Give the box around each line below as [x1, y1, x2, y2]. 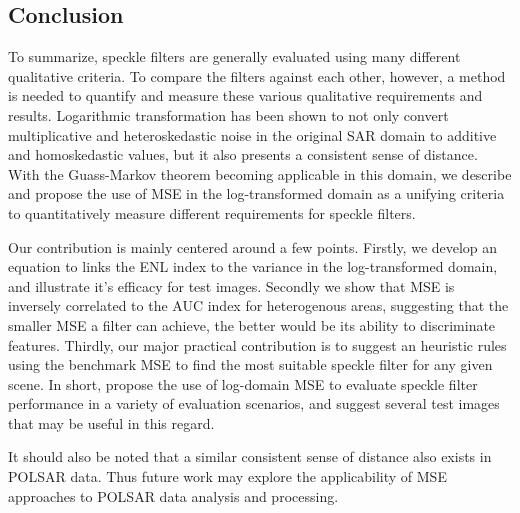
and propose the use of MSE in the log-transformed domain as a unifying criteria [8, 183, 505, 204]
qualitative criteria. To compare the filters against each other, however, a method [8, 65, 506, 86]
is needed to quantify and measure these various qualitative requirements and [8, 85, 483, 106]
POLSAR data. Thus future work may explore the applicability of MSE [8, 466, 447, 487]
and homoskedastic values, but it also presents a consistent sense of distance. [8, 144, 478, 165]
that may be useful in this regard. [8, 412, 215, 433]
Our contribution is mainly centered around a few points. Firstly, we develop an [8, 236, 498, 257]
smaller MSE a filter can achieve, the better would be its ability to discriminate [8, 314, 496, 335]
